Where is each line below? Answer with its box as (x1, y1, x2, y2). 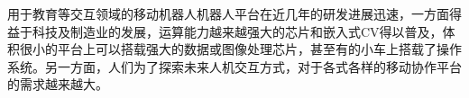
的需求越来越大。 (7, 75, 108, 94)
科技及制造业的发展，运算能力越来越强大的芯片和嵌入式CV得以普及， (32, 22, 443, 40)
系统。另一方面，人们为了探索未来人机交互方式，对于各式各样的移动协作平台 (7, 57, 462, 76)
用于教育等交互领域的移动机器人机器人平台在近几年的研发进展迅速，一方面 (7, 4, 449, 22)
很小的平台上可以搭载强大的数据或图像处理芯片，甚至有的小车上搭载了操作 (19, 40, 462, 58)
